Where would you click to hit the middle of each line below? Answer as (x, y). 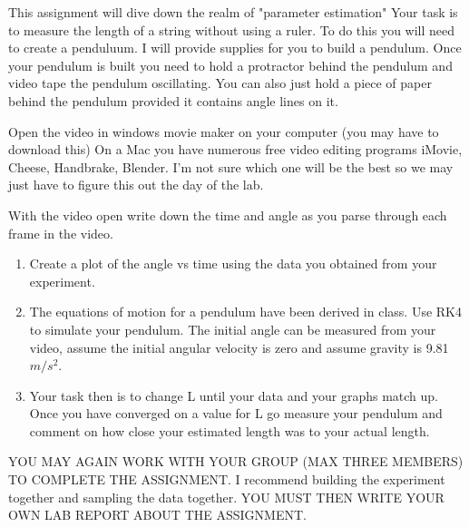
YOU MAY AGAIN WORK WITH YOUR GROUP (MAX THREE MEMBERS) (236, 461)
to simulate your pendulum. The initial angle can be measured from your (233, 329)
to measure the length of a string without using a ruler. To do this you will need (232, 29)
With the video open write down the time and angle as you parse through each (228, 215)
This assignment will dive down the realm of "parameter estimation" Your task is (233, 12)
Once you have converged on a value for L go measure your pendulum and (236, 413)
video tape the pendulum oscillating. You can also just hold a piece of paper (220, 83)
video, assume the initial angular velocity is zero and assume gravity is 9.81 (239, 347)
